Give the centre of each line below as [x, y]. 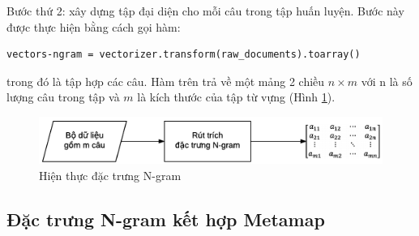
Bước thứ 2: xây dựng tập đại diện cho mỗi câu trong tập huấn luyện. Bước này [205, 11]
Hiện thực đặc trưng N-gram [110, 175]
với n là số [387, 81]
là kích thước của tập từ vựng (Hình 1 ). [236, 97]
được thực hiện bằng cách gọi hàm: [94, 26]
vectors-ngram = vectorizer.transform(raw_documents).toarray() [184, 55]
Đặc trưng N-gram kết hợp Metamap [166, 219]
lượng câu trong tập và [63, 97]
